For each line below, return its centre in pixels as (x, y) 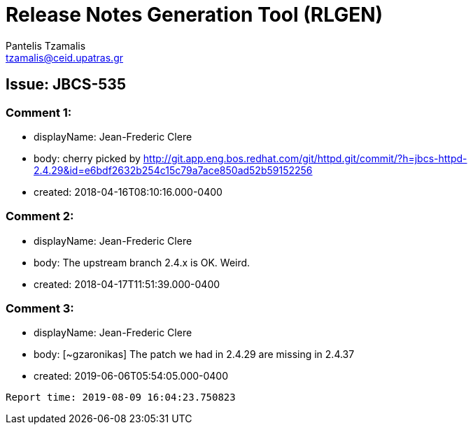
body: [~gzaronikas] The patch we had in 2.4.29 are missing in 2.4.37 (194, 354)
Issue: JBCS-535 (66, 85)
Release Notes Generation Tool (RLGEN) (195, 15)
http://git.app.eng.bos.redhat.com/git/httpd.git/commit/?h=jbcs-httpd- (305, 158)
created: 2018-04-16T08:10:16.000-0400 (128, 192)
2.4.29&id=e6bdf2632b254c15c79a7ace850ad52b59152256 (173, 170)
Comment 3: (40, 309)
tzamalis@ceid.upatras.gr (64, 57)
